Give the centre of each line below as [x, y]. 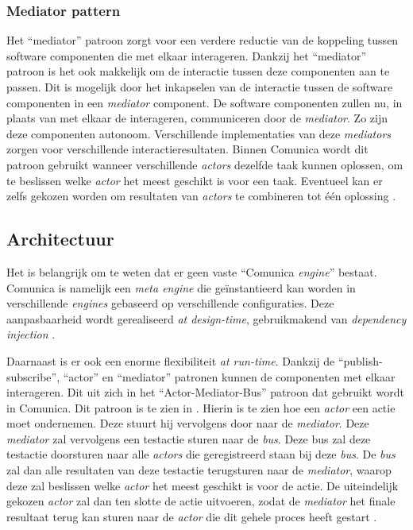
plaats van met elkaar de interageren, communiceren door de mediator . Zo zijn [197, 118]
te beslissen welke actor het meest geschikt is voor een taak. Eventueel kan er [195, 180]
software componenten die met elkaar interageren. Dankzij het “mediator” [187, 55]
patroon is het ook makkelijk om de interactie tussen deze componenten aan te [198, 71]
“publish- [360, 360]
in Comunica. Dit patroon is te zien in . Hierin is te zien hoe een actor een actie [201, 407]
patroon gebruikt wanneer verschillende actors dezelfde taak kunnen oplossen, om [205, 164]
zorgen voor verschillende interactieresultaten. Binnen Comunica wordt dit [187, 149]
